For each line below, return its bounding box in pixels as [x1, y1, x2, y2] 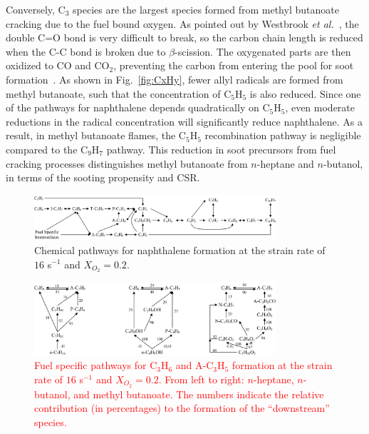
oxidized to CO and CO [6, 58, 110, 73]
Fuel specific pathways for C [34, 358, 157, 373]
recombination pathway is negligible [204, 128, 361, 143]
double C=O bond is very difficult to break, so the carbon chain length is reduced [6, 30, 363, 45]
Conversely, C [6, 2, 66, 16]
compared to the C [6, 141, 88, 156]
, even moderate [285, 100, 355, 115]
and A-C [175, 358, 214, 373]
